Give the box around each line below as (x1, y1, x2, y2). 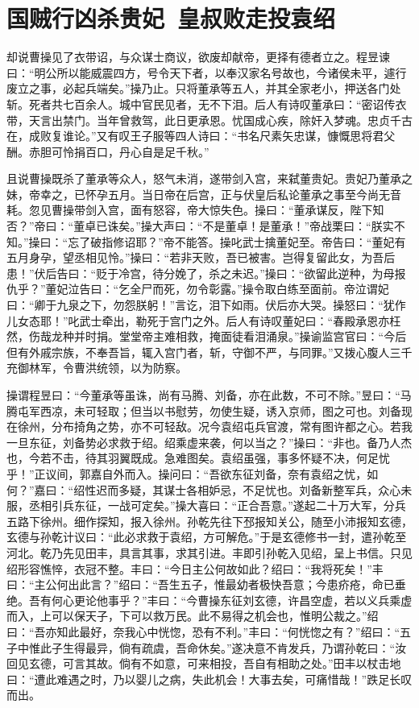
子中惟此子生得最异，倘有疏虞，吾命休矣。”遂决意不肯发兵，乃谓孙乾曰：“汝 (6, 639, 407, 656)
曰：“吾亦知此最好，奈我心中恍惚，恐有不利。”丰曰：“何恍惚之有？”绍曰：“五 (6, 623, 412, 640)
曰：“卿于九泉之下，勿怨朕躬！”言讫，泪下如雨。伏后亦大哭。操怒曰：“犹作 (6, 296, 406, 313)
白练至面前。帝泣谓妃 (276, 280, 389, 297)
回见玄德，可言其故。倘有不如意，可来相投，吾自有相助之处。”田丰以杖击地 (6, 655, 401, 672)
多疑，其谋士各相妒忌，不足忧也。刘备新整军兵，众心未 (118, 481, 413, 498)
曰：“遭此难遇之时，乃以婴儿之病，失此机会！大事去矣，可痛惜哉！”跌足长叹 (6, 670, 413, 687)
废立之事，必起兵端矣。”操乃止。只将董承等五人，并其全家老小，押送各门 (6, 80, 390, 97)
